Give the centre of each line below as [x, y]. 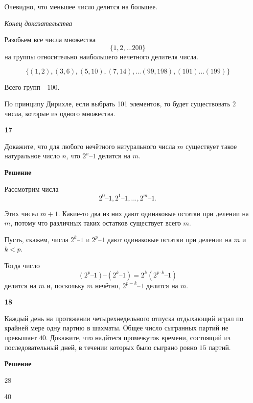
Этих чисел [21, 213]
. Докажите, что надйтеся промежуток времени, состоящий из [138, 337]
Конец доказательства [38, 23]
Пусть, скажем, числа [36, 239]
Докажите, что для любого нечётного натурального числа [90, 146]
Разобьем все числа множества [50, 39]
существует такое [211, 146]
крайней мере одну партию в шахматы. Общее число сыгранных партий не [116, 328]
